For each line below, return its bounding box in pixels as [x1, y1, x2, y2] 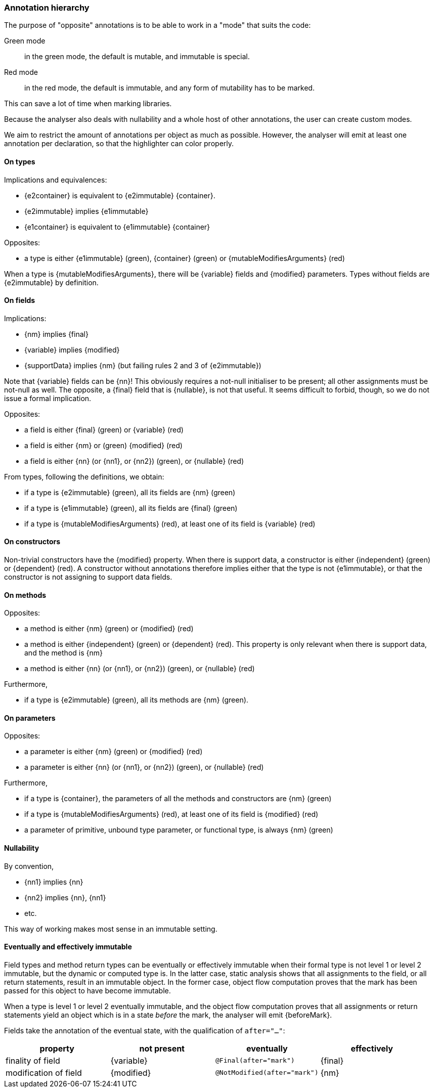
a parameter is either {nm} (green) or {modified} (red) [24, 747, 203, 756]
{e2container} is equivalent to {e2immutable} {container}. [24, 191, 215, 200]
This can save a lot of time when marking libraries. [4, 99, 172, 108]
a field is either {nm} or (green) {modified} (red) [24, 441, 183, 450]
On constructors [4, 537, 61, 546]
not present [139, 1043, 185, 1054]
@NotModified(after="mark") [215, 1069, 319, 1077]
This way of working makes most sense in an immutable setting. [4, 924, 218, 933]
